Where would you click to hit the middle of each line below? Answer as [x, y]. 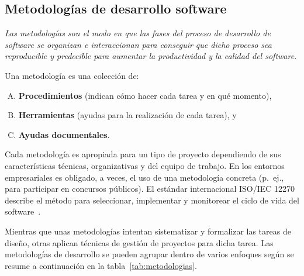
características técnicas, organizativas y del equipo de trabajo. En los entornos [145, 165]
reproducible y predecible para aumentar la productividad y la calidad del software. [151, 56]
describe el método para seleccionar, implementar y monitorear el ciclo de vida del [152, 200]
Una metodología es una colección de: [72, 75]
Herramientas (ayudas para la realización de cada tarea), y [127, 115]
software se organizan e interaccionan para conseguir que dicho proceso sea [138, 44]
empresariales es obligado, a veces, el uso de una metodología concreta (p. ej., [144, 177]
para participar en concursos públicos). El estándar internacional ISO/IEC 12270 [150, 189]
